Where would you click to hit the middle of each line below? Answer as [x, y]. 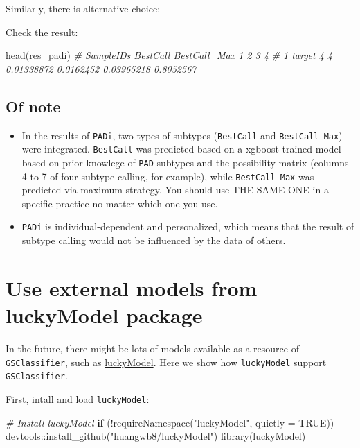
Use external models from [132, 287]
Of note [33, 106]
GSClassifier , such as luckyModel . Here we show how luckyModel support [166, 362]
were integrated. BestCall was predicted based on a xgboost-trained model [181, 149]
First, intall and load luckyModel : [78, 398]
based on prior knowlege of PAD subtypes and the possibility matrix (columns [185, 162]
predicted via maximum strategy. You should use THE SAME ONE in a [175, 190]
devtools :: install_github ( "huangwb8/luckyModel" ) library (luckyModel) [156, 436]
